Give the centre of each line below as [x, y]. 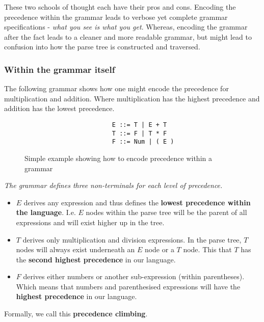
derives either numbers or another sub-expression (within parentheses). [134, 276]
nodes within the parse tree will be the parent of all [166, 212]
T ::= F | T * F [139, 133]
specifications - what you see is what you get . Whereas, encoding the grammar [126, 27]
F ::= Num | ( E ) [143, 142]
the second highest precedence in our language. [96, 259]
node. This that [207, 249]
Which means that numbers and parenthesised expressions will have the [128, 286]
